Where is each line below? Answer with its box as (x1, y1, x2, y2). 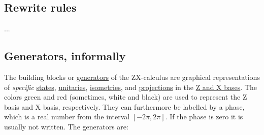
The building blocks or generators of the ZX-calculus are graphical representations (4, 72, 260, 82)
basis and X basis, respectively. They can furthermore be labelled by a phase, (4, 101, 245, 112)
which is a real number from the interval (4, 111, 130, 122)
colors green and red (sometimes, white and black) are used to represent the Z (4, 92, 247, 102)
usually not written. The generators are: (4, 121, 128, 131)
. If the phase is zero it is (165, 111, 243, 122)
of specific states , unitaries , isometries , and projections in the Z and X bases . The (4, 81, 257, 92)
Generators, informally (4, 48, 126, 64)
